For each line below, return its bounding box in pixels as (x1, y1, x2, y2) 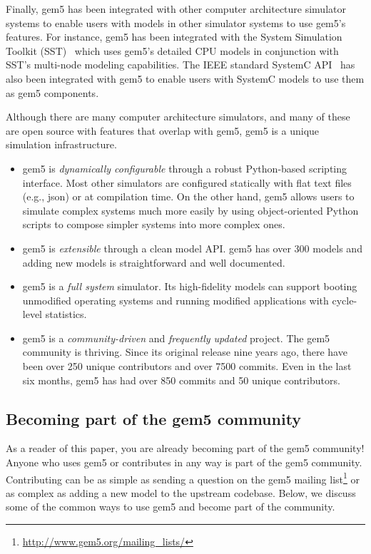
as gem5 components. (6, 85, 99, 100)
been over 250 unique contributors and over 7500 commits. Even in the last (22, 359, 352, 374)
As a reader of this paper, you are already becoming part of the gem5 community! (6, 441, 365, 456)
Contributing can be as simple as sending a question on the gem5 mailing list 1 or (6, 469, 360, 486)
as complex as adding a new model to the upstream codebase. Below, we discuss (6, 485, 356, 500)
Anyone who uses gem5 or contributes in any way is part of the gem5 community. (6, 455, 362, 470)
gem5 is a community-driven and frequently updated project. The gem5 (22, 330, 330, 345)
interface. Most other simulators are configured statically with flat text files (22, 175, 352, 190)
